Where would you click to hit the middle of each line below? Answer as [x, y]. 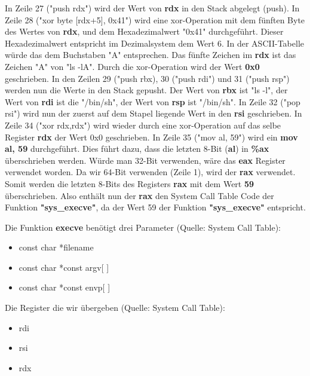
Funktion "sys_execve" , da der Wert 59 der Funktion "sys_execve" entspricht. [155, 207]
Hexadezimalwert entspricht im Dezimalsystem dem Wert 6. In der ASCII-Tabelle [155, 43]
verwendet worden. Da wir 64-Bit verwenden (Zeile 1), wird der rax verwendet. [150, 172]
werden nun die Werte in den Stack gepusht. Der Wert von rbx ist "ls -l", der [146, 90]
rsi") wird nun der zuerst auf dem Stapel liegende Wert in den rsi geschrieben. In [154, 113]
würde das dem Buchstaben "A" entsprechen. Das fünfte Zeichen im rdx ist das [151, 55]
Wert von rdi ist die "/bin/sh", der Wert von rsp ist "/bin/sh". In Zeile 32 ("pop [153, 101]
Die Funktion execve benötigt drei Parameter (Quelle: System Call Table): [143, 227]
